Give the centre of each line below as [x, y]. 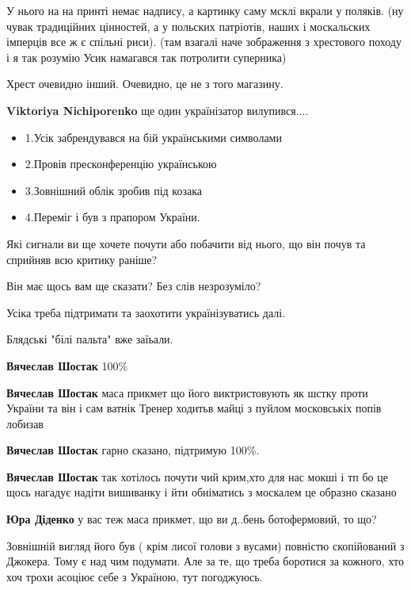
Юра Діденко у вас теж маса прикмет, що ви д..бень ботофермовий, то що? [192, 519]
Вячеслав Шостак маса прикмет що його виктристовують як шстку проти [187, 392]
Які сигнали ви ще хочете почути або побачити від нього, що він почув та [186, 243]
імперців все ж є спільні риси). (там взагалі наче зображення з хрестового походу [204, 42]
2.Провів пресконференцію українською [121, 164]
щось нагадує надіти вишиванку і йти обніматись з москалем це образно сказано [202, 492]
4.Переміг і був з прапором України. [112, 217]
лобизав [25, 423]
